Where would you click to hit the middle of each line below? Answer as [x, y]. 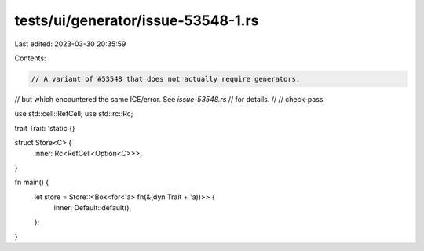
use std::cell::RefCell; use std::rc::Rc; [74, 114]
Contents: [30, 58]
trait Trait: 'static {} [45, 128]
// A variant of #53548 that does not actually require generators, [166, 79]
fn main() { [32, 182]
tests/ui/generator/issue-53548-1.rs [137, 20]
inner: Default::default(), [93, 208]
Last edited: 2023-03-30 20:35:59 [70, 44]
